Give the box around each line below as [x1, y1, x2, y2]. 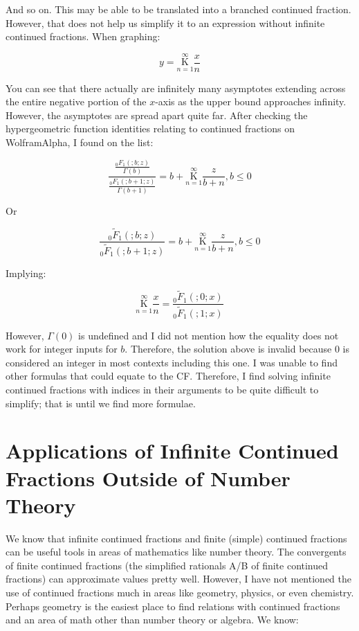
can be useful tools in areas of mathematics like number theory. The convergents [6, 544, 347, 559]
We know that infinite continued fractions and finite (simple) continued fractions [6, 531, 347, 545]
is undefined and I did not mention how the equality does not [78, 328, 339, 342]
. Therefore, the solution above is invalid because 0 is [125, 341, 350, 356]
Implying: [6, 265, 46, 280]
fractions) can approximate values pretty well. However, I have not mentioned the [6, 571, 351, 586]
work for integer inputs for [6, 341, 118, 356]
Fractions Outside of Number [6, 463, 291, 492]
